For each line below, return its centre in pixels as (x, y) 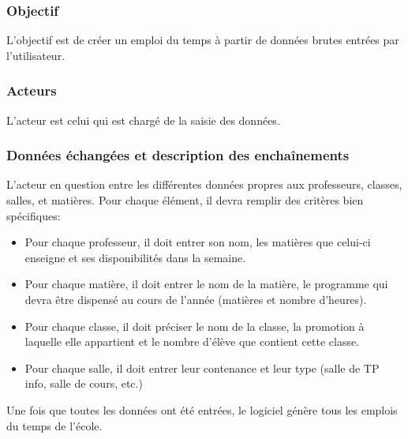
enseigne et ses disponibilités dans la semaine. (135, 257)
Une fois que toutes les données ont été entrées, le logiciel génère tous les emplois (202, 409)
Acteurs (32, 90)
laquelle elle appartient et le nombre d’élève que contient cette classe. (192, 341)
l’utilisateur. (36, 55)
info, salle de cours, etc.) (84, 383)
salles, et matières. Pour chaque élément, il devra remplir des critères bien (185, 200)
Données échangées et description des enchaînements (178, 155)
